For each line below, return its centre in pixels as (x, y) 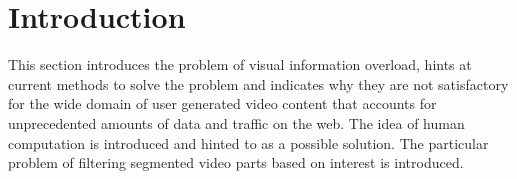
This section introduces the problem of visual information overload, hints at (240, 64)
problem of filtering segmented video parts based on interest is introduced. (236, 162)
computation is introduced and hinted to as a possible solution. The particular (248, 142)
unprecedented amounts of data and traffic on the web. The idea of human (236, 122)
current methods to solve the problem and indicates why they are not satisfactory (258, 83)
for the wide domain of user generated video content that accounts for (222, 103)
